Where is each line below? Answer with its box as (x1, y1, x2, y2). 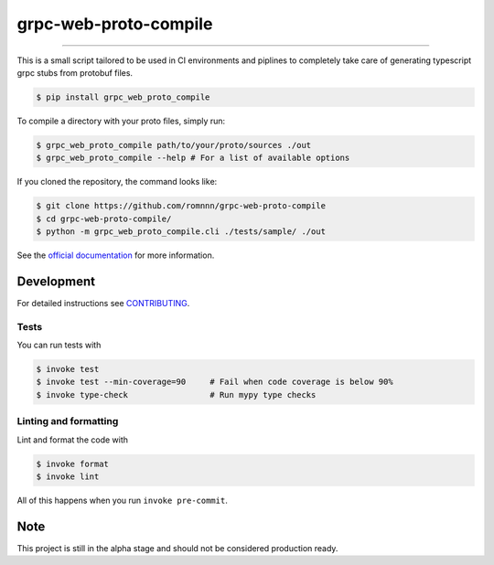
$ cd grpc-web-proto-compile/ (36, 213, 172, 224)
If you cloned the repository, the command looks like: (16, 176, 218, 187)
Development (16, 273, 96, 289)
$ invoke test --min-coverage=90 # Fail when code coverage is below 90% (36, 377, 393, 388)
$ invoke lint (36, 471, 100, 482)
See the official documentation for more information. (16, 250, 215, 261)
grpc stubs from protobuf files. (16, 67, 133, 78)
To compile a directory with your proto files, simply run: (16, 115, 226, 126)
